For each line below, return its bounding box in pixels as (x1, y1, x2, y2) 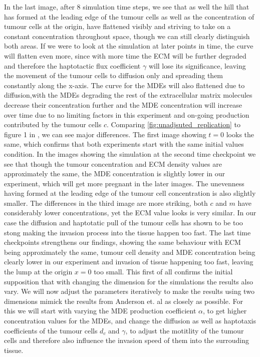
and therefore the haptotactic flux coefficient (4, 60, 141, 71)
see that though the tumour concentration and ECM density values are (4, 158, 222, 169)
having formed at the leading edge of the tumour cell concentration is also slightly (4, 188, 256, 198)
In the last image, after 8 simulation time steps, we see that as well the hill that (4, 2, 249, 12)
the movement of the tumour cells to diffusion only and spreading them (4, 70, 223, 81)
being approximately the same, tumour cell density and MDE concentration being (4, 246, 255, 257)
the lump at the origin (4, 266, 73, 277)
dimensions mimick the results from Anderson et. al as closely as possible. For (4, 295, 243, 306)
